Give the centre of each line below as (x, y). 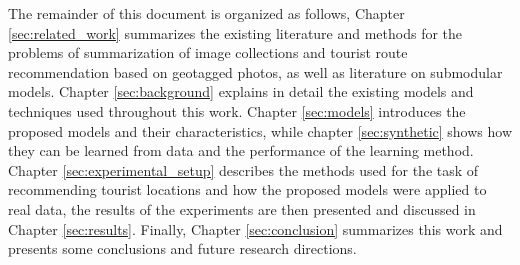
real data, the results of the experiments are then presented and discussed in (242, 208)
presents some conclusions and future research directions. (182, 248)
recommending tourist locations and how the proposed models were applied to (247, 189)
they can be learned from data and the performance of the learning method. (241, 150)
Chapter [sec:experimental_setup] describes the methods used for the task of (243, 169)
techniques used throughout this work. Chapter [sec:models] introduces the (237, 110)
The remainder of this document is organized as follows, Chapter (206, 13)
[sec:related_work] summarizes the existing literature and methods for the (235, 32)
